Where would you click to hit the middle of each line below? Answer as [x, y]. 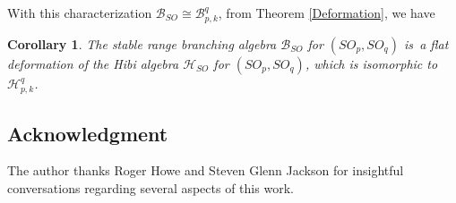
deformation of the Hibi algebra [93, 63]
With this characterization [80, 13]
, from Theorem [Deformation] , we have [327, 13]
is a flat [426, 43]
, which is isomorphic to [371, 63]
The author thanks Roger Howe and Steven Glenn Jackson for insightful [206, 170]
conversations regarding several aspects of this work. [151, 187]
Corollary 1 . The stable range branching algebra [142, 43]
